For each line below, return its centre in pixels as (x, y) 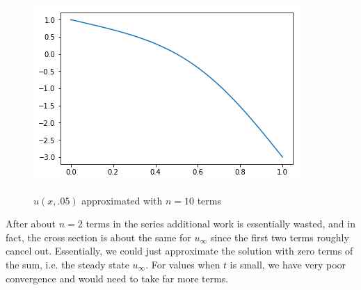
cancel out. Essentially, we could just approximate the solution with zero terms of (179, 251)
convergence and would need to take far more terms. (117, 278)
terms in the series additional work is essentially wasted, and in (220, 224)
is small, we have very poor (288, 264)
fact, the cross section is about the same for (98, 237)
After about (31, 224)
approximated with (122, 200)
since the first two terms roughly (280, 237)
